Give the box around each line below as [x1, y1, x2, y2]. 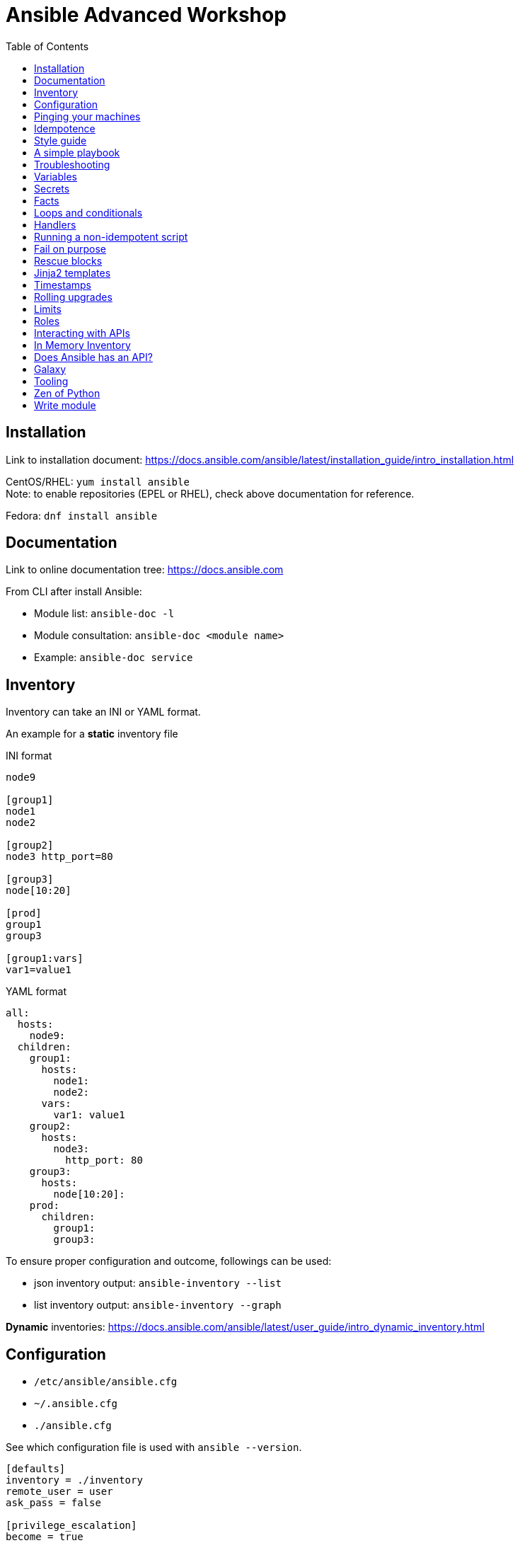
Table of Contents [6, 40, 89, 52]
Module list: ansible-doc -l [34, 607, 175, 620]
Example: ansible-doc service [34, 651, 193, 664]
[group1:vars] [6, 953, 83, 965]
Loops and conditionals [34, 206, 143, 219]
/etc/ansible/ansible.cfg [34, 1376, 178, 1388]
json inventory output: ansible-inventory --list [34, 1277, 282, 1290]
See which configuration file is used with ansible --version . [6, 1441, 302, 1454]
